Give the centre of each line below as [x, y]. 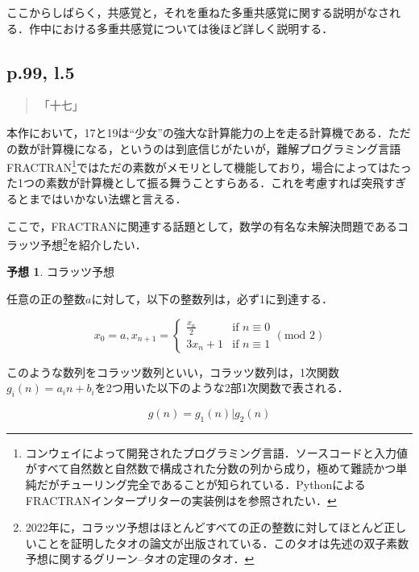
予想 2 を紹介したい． [93, 243]
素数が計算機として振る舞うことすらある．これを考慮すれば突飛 [215, 183]
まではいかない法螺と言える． [108, 199]
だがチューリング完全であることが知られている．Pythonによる [201, 484]
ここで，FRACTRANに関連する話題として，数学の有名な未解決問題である [202, 225]
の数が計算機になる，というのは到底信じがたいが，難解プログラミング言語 [204, 148]
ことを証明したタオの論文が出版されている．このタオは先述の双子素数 [223, 543]
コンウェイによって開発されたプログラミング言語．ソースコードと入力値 [216, 452]
